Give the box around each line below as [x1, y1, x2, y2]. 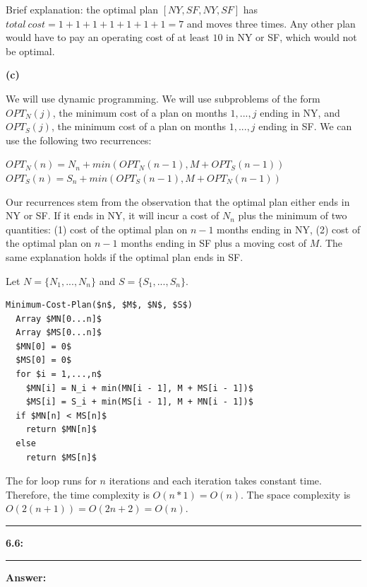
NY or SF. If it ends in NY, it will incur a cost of [6, 208, 219, 223]
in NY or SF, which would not [226, 30, 357, 45]
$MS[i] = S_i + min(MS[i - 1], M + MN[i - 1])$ [25, 397, 253, 407]
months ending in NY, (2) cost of [217, 221, 361, 236]
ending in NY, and [260, 105, 340, 120]
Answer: [6, 569, 47, 584]
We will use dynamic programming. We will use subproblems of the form [6, 91, 320, 105]
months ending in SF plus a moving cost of [121, 236, 307, 250]
